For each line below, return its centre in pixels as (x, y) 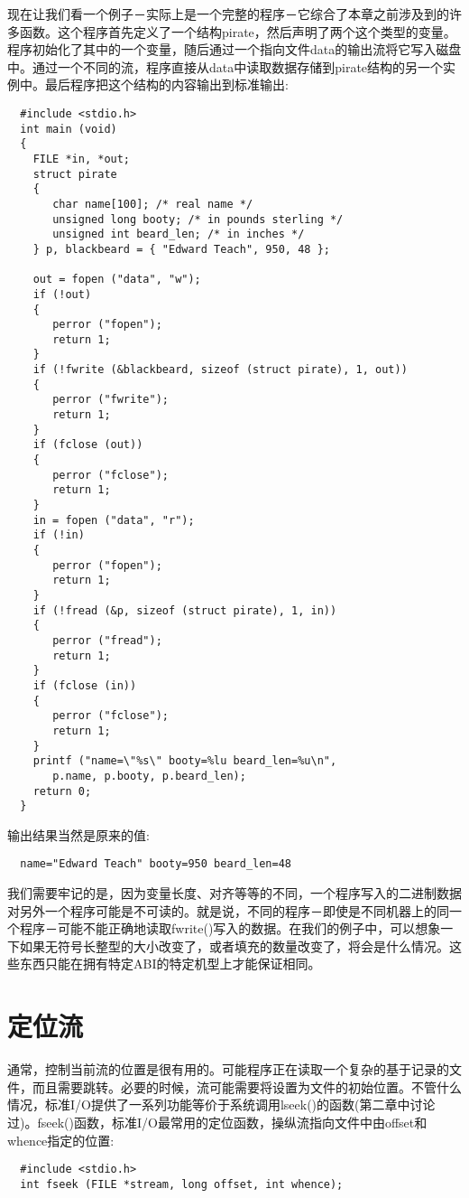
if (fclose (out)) (88, 445)
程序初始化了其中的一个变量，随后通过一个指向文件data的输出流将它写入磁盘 (234, 49)
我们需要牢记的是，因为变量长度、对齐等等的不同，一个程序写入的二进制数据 (234, 893)
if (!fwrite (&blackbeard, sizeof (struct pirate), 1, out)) (220, 370)
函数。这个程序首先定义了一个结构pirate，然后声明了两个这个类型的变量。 (238, 31)
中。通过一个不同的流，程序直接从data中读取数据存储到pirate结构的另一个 (225, 66)
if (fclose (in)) (85, 685)
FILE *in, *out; (82, 159)
